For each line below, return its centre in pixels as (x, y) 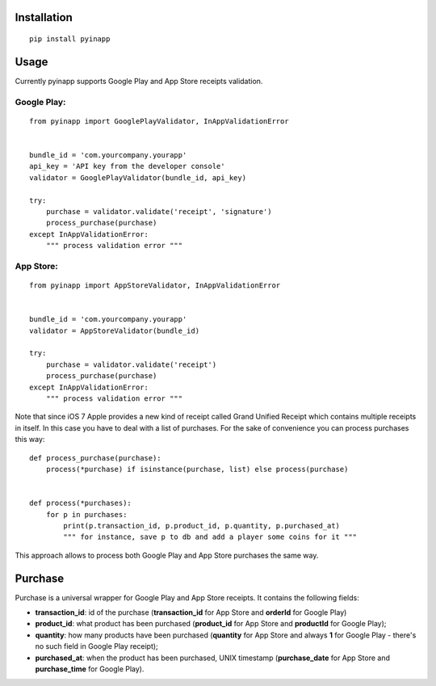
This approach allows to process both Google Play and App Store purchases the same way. (167, 555)
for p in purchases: (86, 514)
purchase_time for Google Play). (90, 669)
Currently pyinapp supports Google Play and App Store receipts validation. (139, 81)
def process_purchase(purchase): (95, 458)
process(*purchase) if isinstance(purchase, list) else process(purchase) (197, 469)
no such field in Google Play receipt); (97, 646)
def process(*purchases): (81, 503)
